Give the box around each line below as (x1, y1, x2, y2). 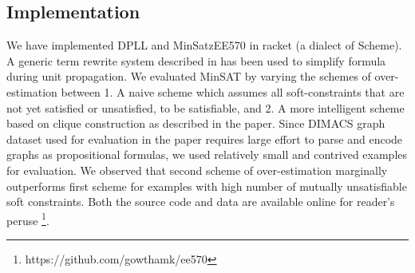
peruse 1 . (6, 209, 49, 228)
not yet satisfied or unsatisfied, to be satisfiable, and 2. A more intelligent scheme (6, 99, 405, 116)
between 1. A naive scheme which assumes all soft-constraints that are (61, 83, 405, 100)
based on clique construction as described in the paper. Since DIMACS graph (6, 115, 385, 132)
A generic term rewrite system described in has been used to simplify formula (6, 52, 386, 69)
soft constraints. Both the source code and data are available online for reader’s (6, 193, 395, 210)
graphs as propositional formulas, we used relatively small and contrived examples (6, 146, 408, 163)
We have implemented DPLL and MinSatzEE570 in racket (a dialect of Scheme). (6, 37, 402, 53)
